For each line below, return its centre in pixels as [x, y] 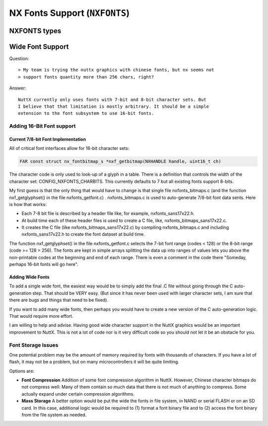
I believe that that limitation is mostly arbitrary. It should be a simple [114, 106]
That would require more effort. [41, 316]
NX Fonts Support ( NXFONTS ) [69, 13]
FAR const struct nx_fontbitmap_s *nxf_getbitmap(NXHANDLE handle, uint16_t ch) [120, 162]
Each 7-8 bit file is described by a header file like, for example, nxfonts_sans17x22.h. [108, 213]
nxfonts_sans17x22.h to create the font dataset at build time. [83, 234]
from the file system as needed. [54, 415]
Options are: [22, 371]
